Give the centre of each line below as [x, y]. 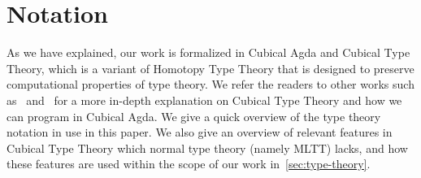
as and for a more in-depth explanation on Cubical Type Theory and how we [204, 100]
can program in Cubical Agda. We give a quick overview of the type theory [194, 116]
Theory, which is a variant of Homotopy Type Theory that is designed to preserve [210, 68]
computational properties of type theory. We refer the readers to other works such [210, 84]
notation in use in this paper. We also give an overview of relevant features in [200, 132]
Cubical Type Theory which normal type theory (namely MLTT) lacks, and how [207, 148]
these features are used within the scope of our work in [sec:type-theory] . [189, 164]
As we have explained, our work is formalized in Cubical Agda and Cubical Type [208, 52]
